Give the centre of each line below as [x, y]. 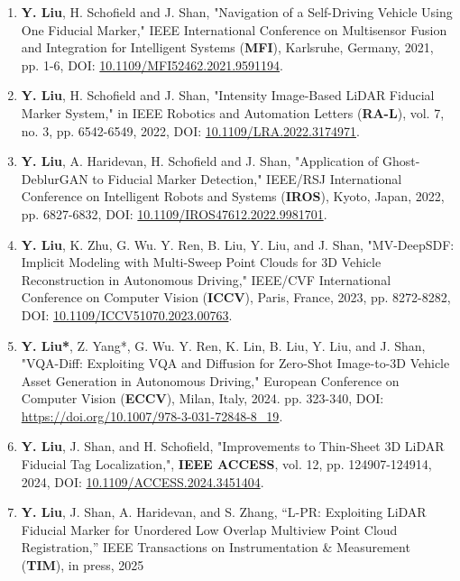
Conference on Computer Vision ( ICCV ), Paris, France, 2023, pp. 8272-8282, [236, 297]
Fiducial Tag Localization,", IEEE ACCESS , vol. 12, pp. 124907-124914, [226, 464]
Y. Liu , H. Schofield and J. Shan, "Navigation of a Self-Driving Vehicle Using [237, 12]
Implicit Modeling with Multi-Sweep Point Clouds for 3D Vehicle [201, 262]
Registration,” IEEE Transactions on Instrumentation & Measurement [216, 547]
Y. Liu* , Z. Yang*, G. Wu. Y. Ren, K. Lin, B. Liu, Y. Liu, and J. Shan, [223, 345]
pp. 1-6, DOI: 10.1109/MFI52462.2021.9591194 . [152, 65]
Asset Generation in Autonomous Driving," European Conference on [210, 380]
